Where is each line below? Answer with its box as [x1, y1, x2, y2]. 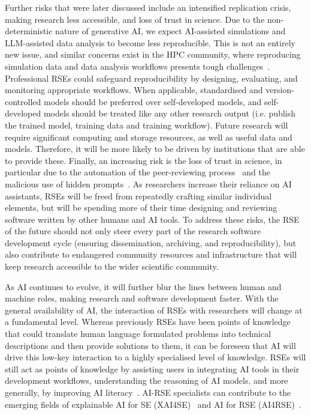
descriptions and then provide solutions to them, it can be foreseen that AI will [5, 339, 296, 351]
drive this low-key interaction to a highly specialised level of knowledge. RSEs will [5, 351, 306, 363]
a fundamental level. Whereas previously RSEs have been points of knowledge [5, 315, 291, 328]
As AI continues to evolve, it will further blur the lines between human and [5, 280, 282, 292]
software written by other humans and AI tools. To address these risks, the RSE [5, 213, 300, 225]
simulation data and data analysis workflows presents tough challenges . [5, 59, 270, 72]
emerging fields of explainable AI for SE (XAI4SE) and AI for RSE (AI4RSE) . [5, 398, 301, 410]
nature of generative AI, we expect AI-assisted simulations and [55, 25, 286, 37]
